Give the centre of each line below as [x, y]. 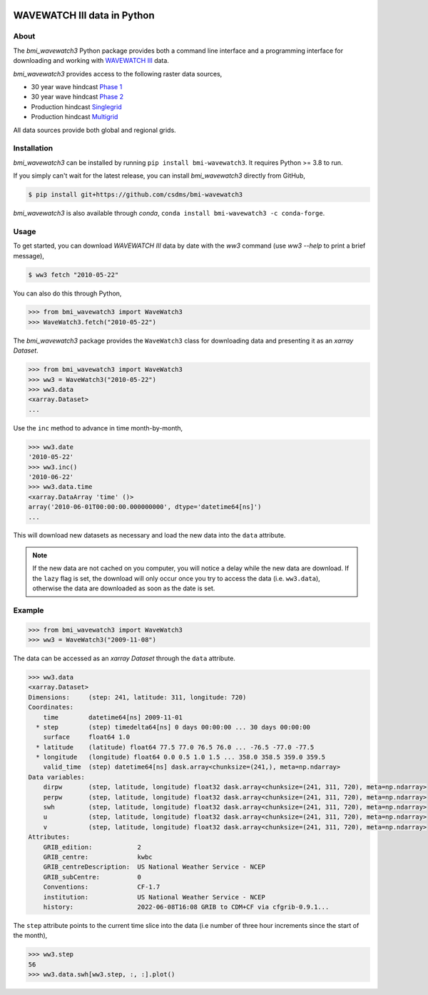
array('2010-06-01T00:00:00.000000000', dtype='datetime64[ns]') [145, 507]
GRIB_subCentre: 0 [92, 877]
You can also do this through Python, [67, 293]
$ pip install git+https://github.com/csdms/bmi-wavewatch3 [136, 195]
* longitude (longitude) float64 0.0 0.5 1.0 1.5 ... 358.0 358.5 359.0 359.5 [181, 757]
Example [29, 610]
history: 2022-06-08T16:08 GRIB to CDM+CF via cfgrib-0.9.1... [186, 907]
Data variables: [57, 777]
